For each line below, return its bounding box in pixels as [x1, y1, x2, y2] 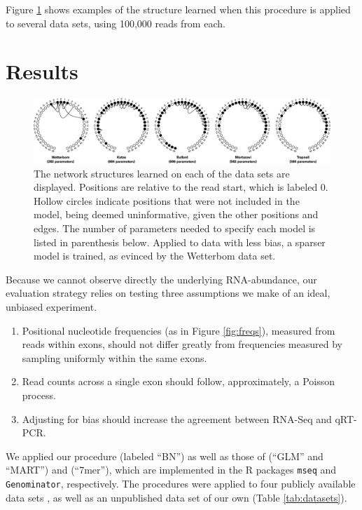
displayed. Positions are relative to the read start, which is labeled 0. [34, 180, 328, 194]
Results [6, 57, 78, 86]
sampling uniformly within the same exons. [22, 350, 207, 365]
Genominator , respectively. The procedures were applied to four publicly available [6, 476, 356, 490]
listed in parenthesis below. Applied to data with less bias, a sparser [34, 234, 326, 249]
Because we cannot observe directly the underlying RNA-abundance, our [6, 271, 317, 286]
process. [22, 387, 56, 402]
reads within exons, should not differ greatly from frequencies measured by [22, 337, 342, 351]
